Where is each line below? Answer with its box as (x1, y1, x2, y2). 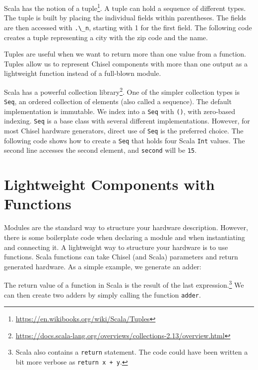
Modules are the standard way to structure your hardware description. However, (4, 222, 248, 233)
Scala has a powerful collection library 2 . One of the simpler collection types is (4, 85, 240, 97)
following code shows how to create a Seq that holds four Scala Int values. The (4, 135, 245, 145)
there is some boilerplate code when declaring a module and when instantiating (4, 232, 245, 242)
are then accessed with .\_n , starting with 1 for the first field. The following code (4, 22, 252, 32)
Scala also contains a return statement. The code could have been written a (15, 347, 248, 357)
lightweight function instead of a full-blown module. (4, 68, 161, 78)
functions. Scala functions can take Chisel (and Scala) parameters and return (4, 251, 238, 262)
